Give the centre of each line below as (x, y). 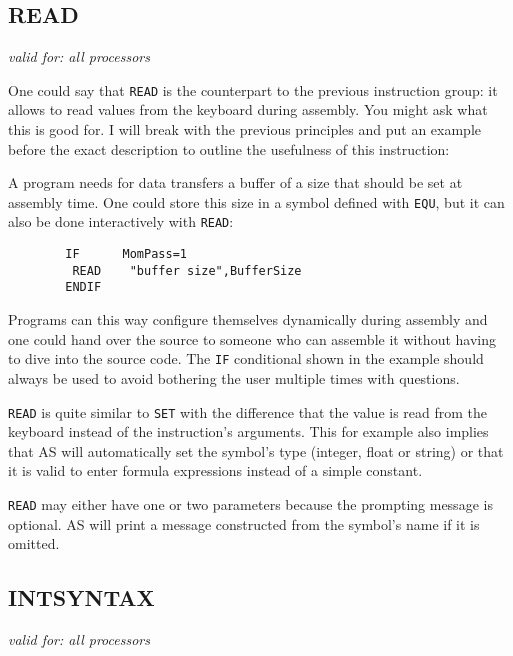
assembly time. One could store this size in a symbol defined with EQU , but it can (256, 201)
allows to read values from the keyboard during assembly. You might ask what (248, 109)
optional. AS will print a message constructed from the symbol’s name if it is (244, 523)
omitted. (34, 543)
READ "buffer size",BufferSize (187, 270)
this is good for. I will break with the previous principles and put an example (245, 129)
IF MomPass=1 (126, 254)
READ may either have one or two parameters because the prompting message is (250, 503)
